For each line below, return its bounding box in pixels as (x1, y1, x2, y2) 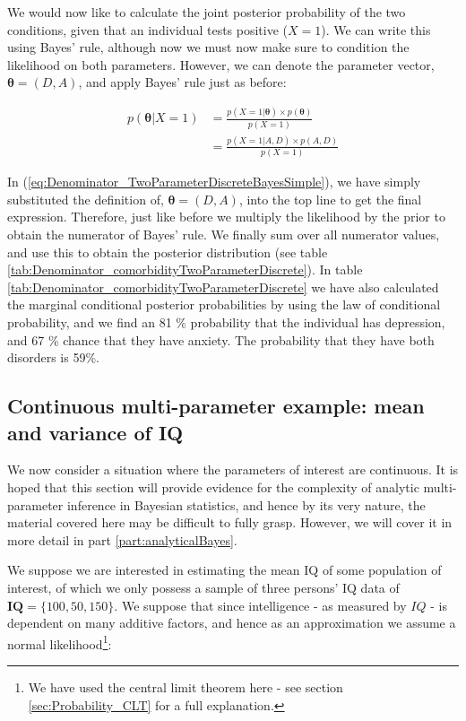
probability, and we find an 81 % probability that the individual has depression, (7, 313, 445, 332)
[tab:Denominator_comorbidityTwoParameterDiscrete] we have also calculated (7, 277, 439, 296)
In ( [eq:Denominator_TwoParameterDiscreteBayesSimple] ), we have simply (7, 172, 421, 191)
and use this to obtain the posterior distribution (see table (7, 242, 328, 261)
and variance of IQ (7, 418, 184, 446)
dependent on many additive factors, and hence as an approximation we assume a (7, 613, 456, 632)
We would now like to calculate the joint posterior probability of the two (7, 3, 406, 21)
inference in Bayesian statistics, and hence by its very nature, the (66, 495, 426, 514)
